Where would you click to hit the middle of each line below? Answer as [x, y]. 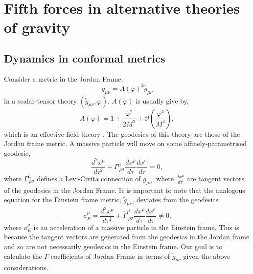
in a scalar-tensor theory [41, 100]
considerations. [26, 267]
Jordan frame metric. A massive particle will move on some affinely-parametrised [126, 143]
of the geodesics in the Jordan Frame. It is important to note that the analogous [125, 190]
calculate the [23, 256]
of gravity [37, 27]
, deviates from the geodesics [175, 200]
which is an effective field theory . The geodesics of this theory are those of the [122, 134]
